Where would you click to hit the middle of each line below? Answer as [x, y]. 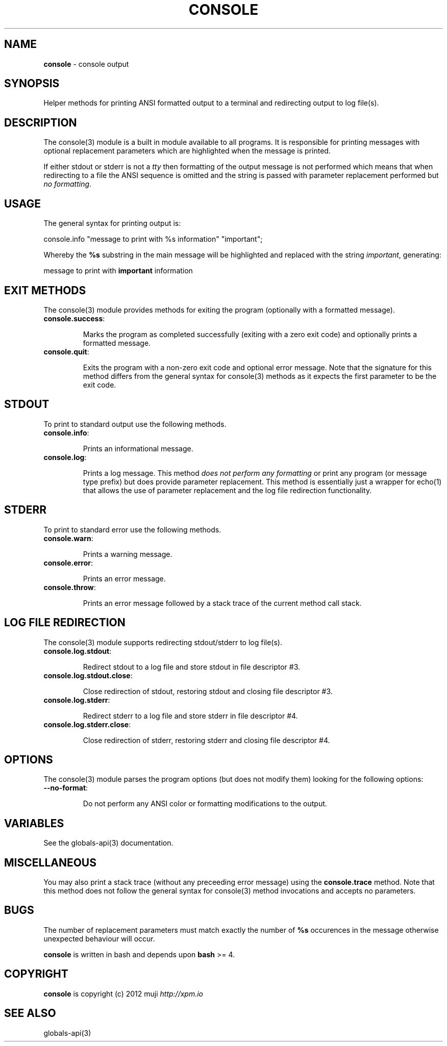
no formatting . [68, 184]
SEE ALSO [30, 1013]
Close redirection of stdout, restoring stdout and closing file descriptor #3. [208, 691]
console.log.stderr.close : [87, 724]
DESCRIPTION [41, 122]
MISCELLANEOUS [50, 862]
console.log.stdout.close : [88, 675]
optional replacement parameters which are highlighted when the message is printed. [187, 151]
